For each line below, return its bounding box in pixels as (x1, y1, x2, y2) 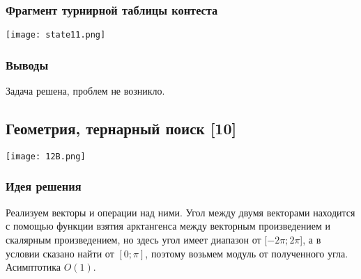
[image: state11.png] (6, 30, 106, 40)
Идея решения (6, 177, 82, 195)
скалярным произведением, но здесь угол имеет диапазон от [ (6, 232, 268, 246)
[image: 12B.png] (6, 151, 86, 161)
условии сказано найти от (6, 246, 114, 260)
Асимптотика (6, 260, 61, 274)
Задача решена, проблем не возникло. (6, 83, 165, 98)
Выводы (6, 56, 49, 73)
